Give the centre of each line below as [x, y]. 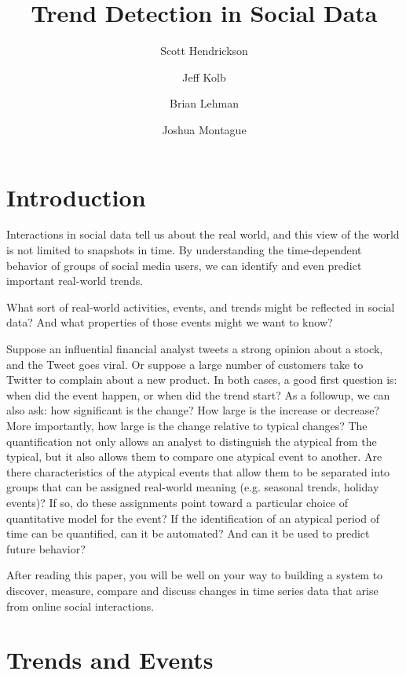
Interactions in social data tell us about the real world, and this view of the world [203, 234]
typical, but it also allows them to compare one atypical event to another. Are [194, 456]
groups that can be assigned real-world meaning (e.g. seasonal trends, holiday [193, 487]
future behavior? [46, 548]
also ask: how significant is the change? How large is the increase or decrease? [193, 410]
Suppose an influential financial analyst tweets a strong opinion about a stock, [195, 348]
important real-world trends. [75, 281]
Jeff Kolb [204, 77]
